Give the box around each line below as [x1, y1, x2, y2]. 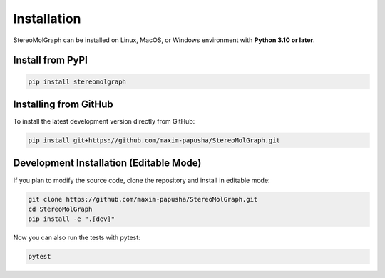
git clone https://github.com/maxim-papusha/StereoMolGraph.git [28, 195, 258, 203]
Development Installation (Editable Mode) [13, 157, 202, 169]
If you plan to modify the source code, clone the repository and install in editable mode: [13, 176, 270, 184]
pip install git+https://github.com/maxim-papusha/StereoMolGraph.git [28, 136, 281, 144]
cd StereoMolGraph [28, 204, 93, 213]
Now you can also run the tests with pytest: [13, 233, 140, 242]
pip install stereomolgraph [28, 77, 126, 86]
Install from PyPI [13, 54, 88, 66]
